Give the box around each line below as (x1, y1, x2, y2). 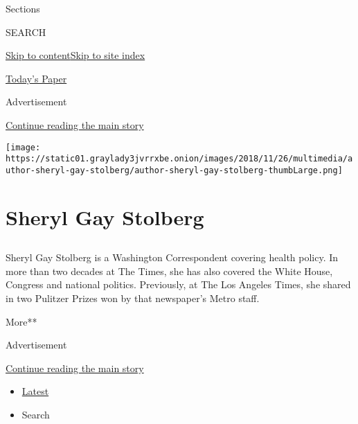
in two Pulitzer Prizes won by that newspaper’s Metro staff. (6, 291, 260, 306)
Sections (6, 1, 40, 15)
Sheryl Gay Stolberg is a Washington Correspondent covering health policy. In (6, 250, 339, 265)
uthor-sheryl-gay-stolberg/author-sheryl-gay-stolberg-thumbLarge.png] (6, 165, 343, 175)
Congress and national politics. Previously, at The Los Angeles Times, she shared (6, 277, 351, 292)
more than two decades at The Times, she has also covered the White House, (6, 263, 333, 278)
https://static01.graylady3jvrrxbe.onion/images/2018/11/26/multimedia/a (6, 154, 353, 164)
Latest (21, 384, 49, 398)
